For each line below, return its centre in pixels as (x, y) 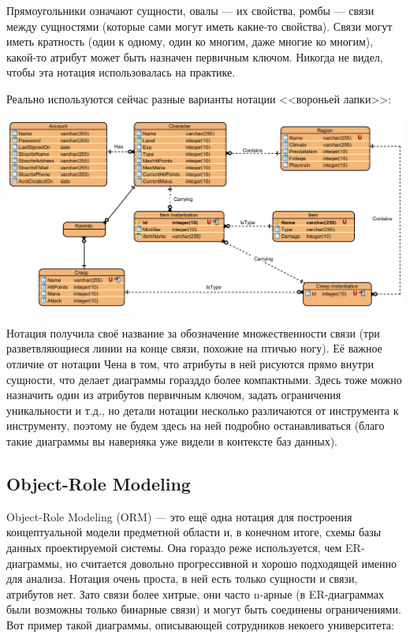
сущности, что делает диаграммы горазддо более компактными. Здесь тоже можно (204, 379)
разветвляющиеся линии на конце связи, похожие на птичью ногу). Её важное (194, 348)
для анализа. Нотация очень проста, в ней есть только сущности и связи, (182, 578)
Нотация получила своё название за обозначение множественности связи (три (193, 332)
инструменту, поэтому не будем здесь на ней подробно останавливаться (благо (196, 425)
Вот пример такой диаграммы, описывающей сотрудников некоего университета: (200, 624)
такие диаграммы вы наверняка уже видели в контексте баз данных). (172, 440)
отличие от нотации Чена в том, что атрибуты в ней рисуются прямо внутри (190, 363)
